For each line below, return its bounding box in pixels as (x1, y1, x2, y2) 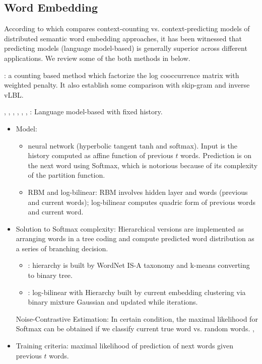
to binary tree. (28, 270, 73, 280)
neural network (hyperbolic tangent (28, 140, 137, 151)
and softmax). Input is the (156, 140, 237, 151)
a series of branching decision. (16, 243, 108, 253)
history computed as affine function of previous (28, 150, 173, 161)
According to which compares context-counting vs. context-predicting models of (4, 23, 250, 34)
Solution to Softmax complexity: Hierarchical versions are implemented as (16, 223, 244, 234)
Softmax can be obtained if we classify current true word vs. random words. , (16, 323, 254, 334)
